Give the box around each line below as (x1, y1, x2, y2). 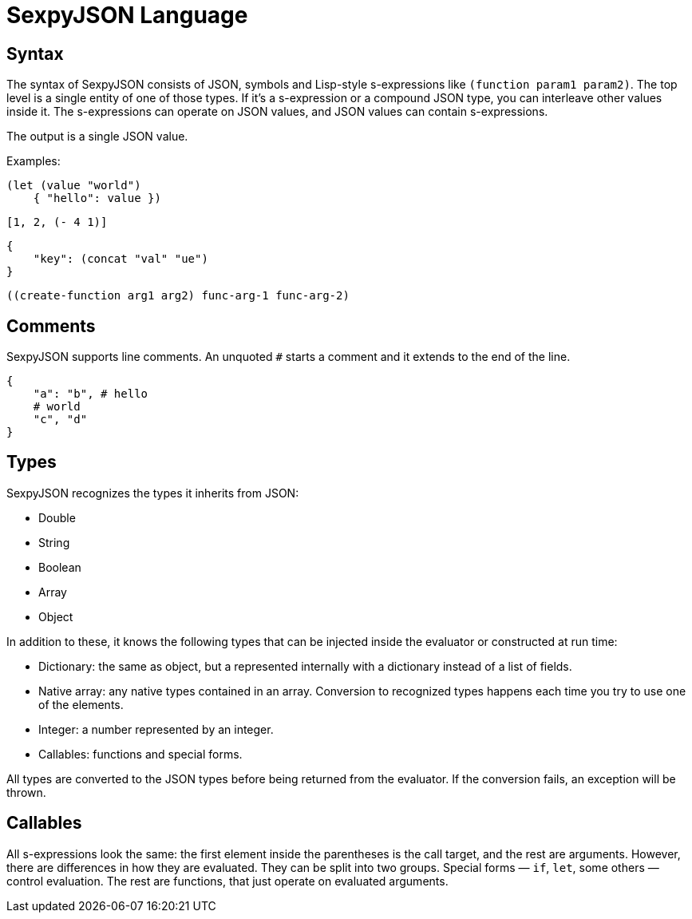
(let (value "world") (6, 179, 141, 192)
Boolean (38, 560, 81, 574)
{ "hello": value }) (33, 192, 161, 205)
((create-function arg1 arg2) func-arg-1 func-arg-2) (6, 289, 350, 303)
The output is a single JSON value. (6, 129, 188, 144)
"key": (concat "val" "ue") (33, 252, 208, 266)
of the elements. (38, 697, 124, 711)
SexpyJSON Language (6, 2, 248, 29)
